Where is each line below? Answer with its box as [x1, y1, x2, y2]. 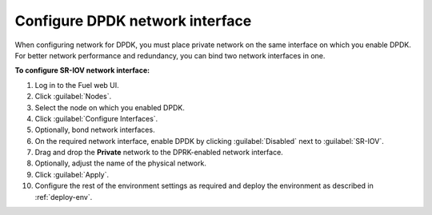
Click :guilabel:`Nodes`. [34, 92, 112, 102]
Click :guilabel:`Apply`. [34, 169, 110, 179]
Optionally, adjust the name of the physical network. [34, 158, 207, 168]
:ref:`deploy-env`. [34, 192, 93, 201]
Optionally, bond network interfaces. [34, 125, 155, 135]
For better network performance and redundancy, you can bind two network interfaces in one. [14, 50, 326, 60]
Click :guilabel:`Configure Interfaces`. [34, 113, 158, 123]
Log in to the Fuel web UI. [34, 80, 119, 90]
